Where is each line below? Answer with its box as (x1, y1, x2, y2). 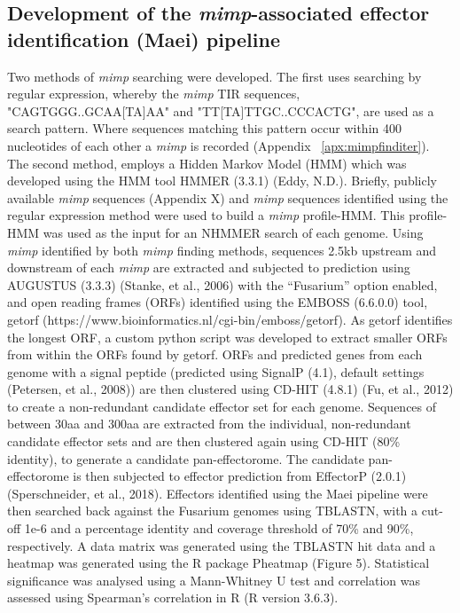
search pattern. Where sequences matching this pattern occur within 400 (7, 119, 402, 138)
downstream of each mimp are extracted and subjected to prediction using (7, 258, 410, 277)
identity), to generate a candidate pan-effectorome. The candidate (7, 449, 364, 468)
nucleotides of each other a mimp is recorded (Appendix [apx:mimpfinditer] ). (7, 136, 430, 154)
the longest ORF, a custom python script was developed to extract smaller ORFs (7, 327, 448, 346)
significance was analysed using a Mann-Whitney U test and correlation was (7, 570, 421, 589)
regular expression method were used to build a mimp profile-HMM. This (7, 206, 405, 224)
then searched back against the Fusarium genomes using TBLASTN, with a (7, 501, 418, 520)
